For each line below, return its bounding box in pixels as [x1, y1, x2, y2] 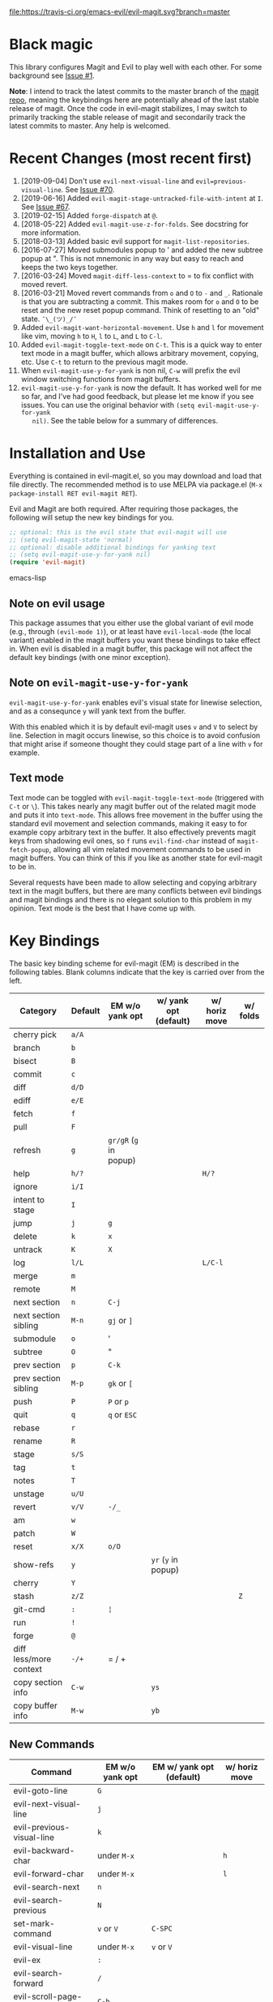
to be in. [9, 861, 37, 871]
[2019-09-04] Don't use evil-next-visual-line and [20, 176, 194, 186]
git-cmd [13, 1603, 45, 1614]
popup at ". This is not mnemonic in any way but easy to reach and [20, 253, 244, 263]
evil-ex [13, 1954, 41, 1966]
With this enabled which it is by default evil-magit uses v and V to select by [9, 722, 258, 731]
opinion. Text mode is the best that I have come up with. [9, 903, 197, 913]
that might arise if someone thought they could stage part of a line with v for [9, 739, 263, 748]
